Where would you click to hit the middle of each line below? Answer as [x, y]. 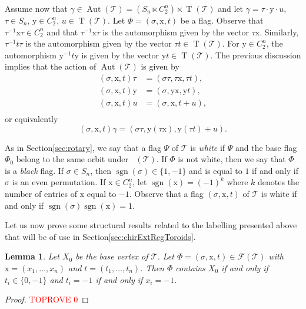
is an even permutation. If [59, 182]
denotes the [279, 182]
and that [62, 32]
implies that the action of [51, 66]
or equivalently [31, 119]
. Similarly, [279, 32]
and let [231, 8]
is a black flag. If [34, 170]
